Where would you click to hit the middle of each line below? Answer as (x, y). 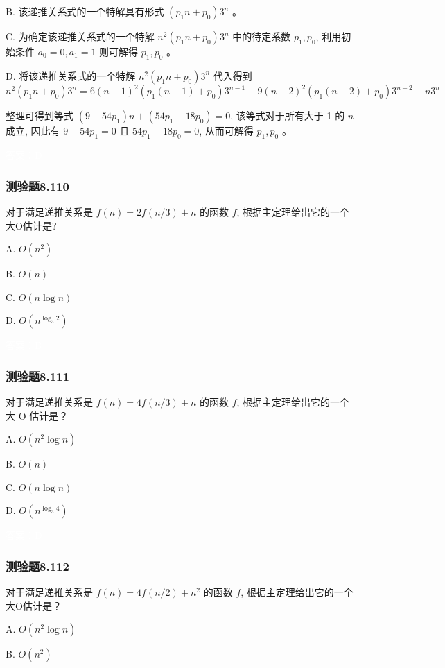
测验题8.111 (37, 376)
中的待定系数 (262, 36)
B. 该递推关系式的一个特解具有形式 (85, 11)
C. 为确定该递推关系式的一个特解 (80, 36)
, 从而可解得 (226, 131)
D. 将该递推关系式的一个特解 (71, 75)
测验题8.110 (37, 186)
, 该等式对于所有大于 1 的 (288, 115)
